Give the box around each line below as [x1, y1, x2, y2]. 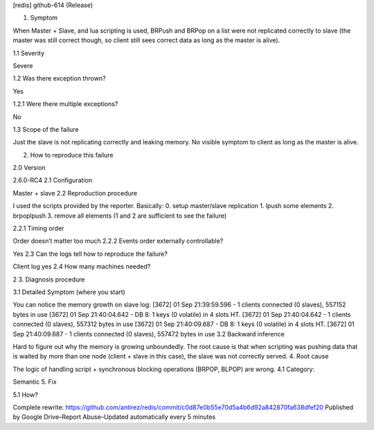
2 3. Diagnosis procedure [12, 275, 85, 284]
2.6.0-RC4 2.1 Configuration [12, 176, 93, 184]
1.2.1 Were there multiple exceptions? [12, 100, 118, 108]
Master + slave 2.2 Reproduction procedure [12, 189, 138, 197]
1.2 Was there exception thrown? [12, 74, 107, 83]
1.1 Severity [12, 49, 45, 57]
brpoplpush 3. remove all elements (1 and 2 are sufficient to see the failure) [12, 212, 227, 220]
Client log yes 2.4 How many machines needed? [12, 262, 151, 270]
